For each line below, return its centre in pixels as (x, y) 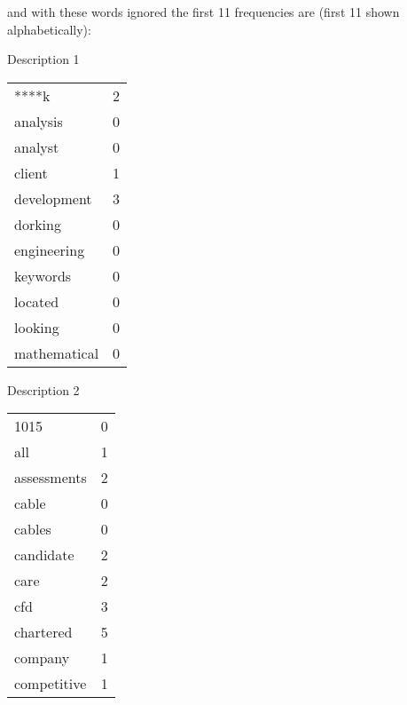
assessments (51, 478)
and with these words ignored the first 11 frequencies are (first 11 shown (203, 12)
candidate (44, 555)
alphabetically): (49, 29)
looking (37, 327)
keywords (43, 275)
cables (33, 529)
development (53, 198)
